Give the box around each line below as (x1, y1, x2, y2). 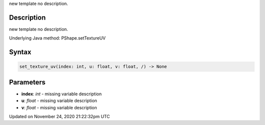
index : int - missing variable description (21, 91, 102, 97)
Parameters (9, 78, 46, 86)
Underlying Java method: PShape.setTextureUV (9, 35, 106, 41)
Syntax (9, 48, 31, 56)
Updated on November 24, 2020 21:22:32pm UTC (9, 113, 110, 119)
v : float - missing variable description (21, 104, 98, 110)
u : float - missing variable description (21, 98, 98, 104)
